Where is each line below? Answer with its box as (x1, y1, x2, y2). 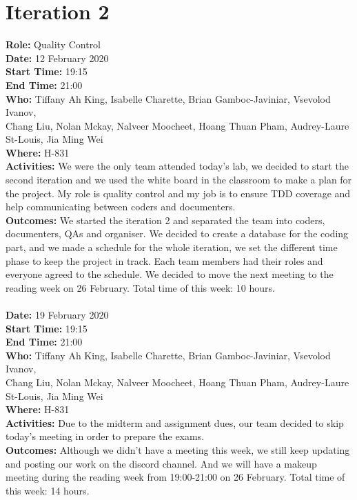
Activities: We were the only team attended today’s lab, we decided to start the (6, 159, 349, 173)
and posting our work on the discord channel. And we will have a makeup (6, 456, 317, 470)
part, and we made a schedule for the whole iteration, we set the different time (6, 240, 338, 254)
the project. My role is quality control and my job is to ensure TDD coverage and (6, 186, 351, 200)
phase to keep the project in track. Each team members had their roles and (6, 253, 323, 268)
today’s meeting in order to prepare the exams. (6, 429, 205, 443)
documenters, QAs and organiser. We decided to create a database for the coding (6, 226, 349, 241)
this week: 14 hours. (6, 483, 90, 497)
